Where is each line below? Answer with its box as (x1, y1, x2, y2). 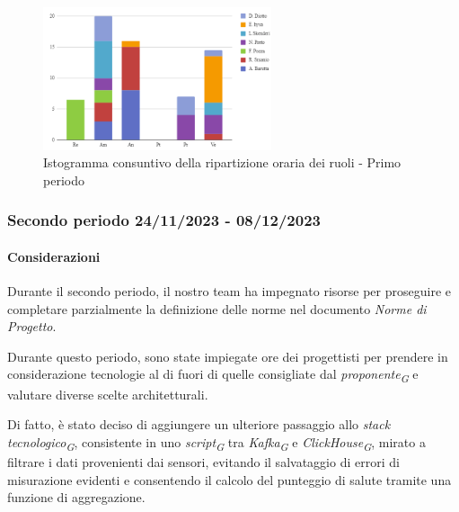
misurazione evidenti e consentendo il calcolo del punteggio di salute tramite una (7, 470, 452, 489)
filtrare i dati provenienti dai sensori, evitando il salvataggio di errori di (7, 452, 400, 471)
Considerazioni (7, 247, 101, 265)
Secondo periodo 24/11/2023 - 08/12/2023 (7, 209, 321, 231)
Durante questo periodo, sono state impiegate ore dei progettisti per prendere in (7, 346, 448, 365)
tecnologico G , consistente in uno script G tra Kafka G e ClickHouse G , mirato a (7, 432, 426, 454)
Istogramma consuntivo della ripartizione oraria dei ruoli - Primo (43, 153, 402, 172)
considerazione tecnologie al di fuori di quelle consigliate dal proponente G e (7, 364, 419, 386)
